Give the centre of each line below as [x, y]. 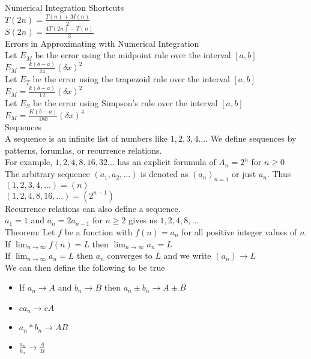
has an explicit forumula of [167, 162]
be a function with [98, 232]
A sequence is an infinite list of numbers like [86, 138]
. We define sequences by [251, 138]
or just [244, 174]
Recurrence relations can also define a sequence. [93, 208]
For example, [29, 162]
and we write [187, 255]
